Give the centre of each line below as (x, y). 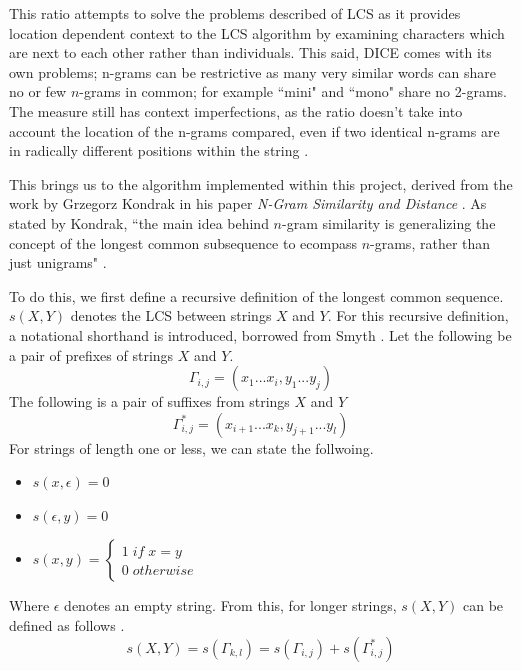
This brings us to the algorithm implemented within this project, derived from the (261, 183)
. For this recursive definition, (418, 315)
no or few (38, 91)
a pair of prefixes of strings (91, 354)
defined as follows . (67, 625)
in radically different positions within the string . (159, 150)
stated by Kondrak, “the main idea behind (139, 222)
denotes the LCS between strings (171, 315)
